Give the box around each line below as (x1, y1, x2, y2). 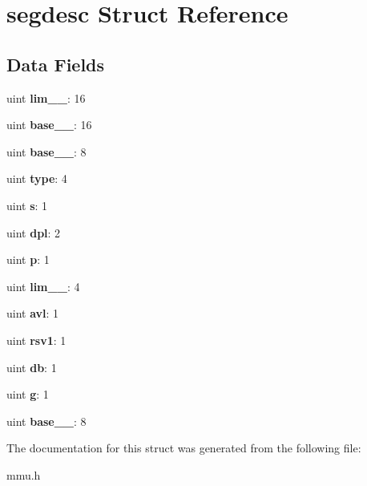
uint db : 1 (6, 358, 57, 375)
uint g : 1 (6, 386, 49, 403)
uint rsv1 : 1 (6, 331, 67, 348)
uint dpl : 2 (6, 224, 61, 241)
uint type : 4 (6, 170, 67, 187)
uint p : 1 (6, 251, 50, 268)
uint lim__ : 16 (6, 89, 86, 106)
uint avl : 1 (6, 305, 59, 322)
